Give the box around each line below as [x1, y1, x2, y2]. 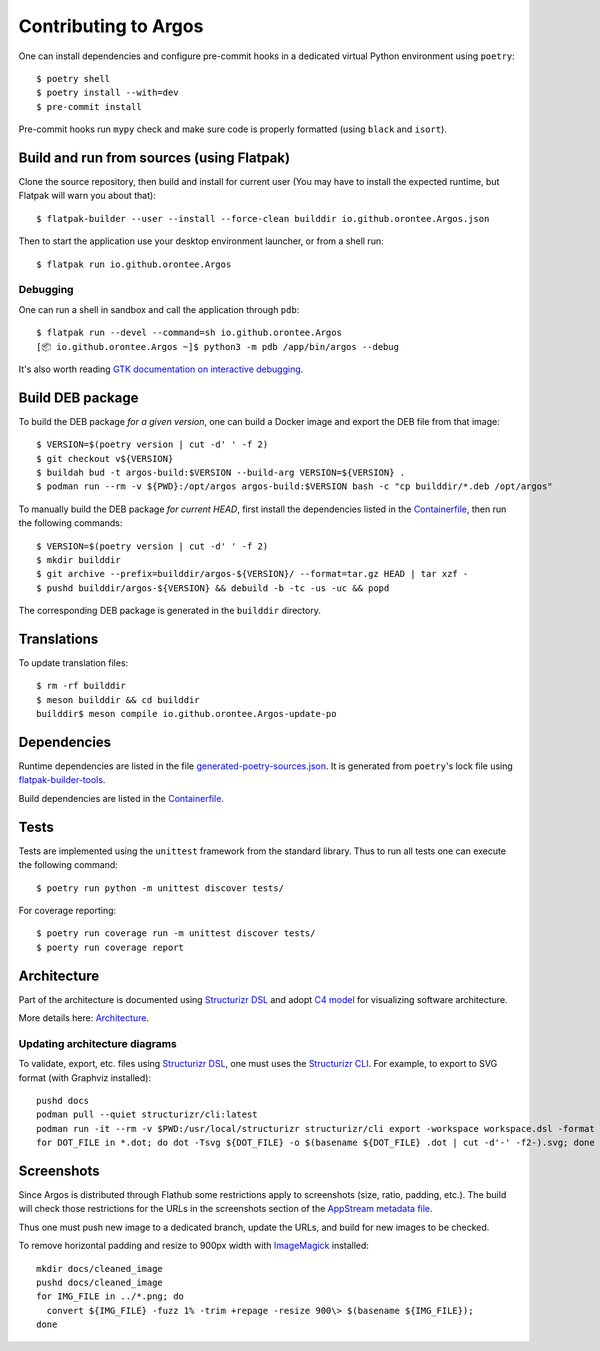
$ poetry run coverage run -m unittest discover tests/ [36, 928, 316, 939]
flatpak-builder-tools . [18, 774, 106, 786]
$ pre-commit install [36, 101, 142, 112]
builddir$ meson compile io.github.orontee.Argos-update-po [36, 708, 337, 720]
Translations [18, 630, 99, 647]
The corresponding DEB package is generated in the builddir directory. [18, 605, 322, 617]
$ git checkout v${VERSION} [36, 453, 174, 464]
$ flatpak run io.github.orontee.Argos [36, 258, 232, 270]
